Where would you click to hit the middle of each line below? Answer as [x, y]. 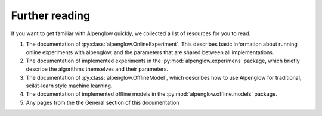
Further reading [51, 15]
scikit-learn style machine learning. [69, 86]
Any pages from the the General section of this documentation [103, 102]
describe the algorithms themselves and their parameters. [97, 69]
